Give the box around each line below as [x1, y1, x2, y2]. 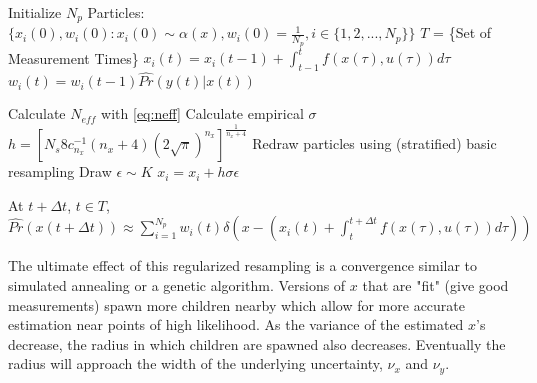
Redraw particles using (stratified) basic [252, 133, 497, 154]
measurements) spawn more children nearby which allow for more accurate [8, 294, 466, 315]
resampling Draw [8, 161, 112, 182]
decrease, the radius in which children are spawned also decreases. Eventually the [8, 333, 506, 354]
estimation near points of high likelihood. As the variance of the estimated [8, 314, 464, 335]
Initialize [8, 2, 62, 22]
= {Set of [433, 22, 492, 43]
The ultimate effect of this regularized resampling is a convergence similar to [8, 255, 478, 276]
